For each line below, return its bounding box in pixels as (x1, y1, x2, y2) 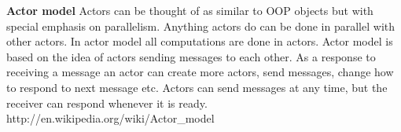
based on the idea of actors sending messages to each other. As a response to (6, 48, 376, 64)
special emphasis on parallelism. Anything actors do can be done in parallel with (6, 17, 395, 34)
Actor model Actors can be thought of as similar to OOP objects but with (6, 2, 373, 18)
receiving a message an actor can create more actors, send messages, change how (6, 64, 394, 80)
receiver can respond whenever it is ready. (6, 94, 208, 111)
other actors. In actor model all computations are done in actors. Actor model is (6, 33, 393, 49)
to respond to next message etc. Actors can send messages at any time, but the (6, 79, 388, 95)
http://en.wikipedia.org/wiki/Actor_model (6, 110, 215, 126)
